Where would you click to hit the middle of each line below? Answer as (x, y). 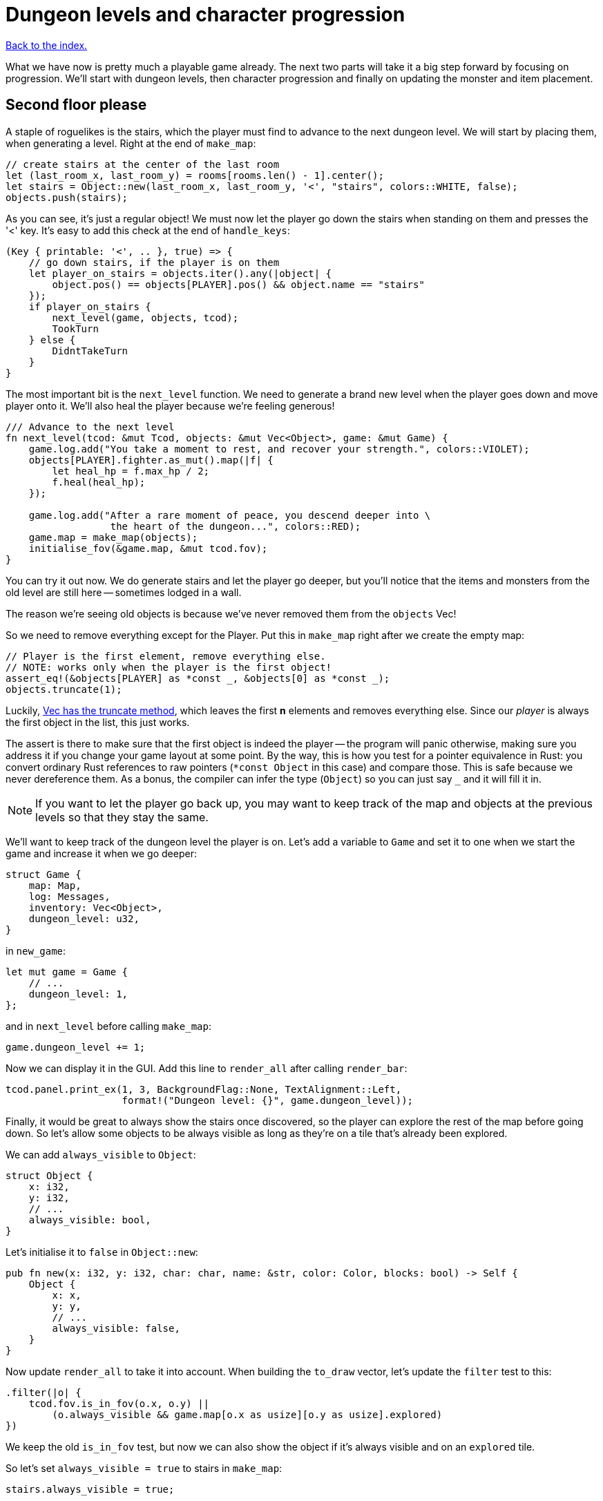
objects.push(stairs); (67, 197)
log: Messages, (69, 896)
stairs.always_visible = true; (90, 1489)
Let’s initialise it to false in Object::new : (102, 1252)
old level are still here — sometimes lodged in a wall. (124, 592)
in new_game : (36, 950)
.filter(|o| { (44, 1392)
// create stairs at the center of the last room (143, 164)
